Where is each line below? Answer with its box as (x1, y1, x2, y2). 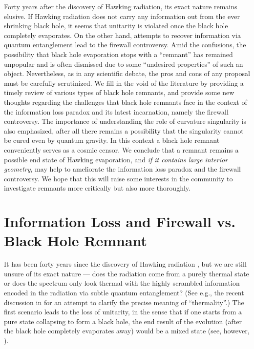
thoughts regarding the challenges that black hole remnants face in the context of (4, 97, 247, 107)
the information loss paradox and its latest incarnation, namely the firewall (4, 106, 229, 116)
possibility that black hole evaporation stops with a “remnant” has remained (4, 49, 233, 59)
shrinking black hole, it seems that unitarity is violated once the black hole (4, 20, 228, 31)
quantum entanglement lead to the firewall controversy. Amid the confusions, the (4, 39, 246, 50)
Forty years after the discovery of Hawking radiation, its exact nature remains (4, 1, 237, 11)
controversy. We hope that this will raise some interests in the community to (4, 173, 233, 183)
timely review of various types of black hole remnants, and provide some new (4, 87, 234, 97)
